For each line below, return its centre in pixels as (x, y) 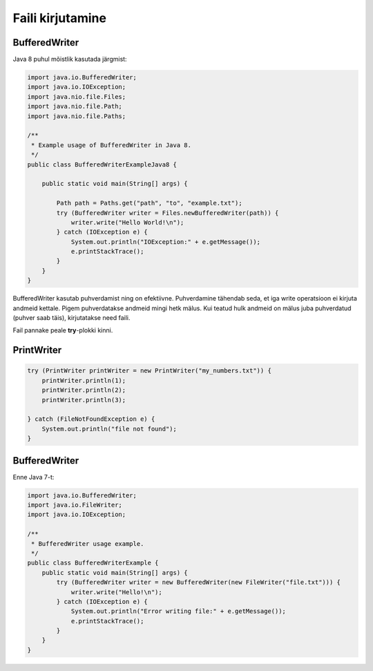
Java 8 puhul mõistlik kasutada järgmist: (70, 59)
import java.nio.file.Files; (77, 96)
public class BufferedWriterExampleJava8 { (102, 164)
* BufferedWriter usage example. (88, 544)
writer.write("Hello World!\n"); (127, 222)
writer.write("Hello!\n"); (116, 592)
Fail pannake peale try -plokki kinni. (63, 330)
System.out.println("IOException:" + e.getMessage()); (166, 242)
